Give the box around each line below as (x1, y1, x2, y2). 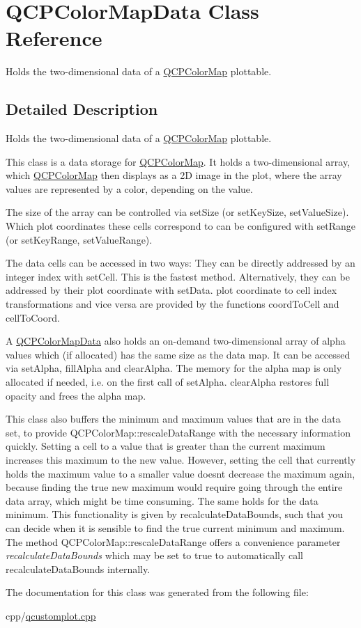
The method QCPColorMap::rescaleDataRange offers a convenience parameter (6, 534, 341, 549)
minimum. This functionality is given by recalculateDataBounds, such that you (6, 507, 344, 521)
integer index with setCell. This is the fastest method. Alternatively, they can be (6, 269, 350, 283)
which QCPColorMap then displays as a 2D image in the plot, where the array (6, 168, 342, 182)
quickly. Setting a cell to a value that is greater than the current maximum (6, 439, 325, 453)
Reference (6, 24, 102, 52)
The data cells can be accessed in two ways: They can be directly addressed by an (6, 256, 355, 270)
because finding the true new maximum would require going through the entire (6, 480, 343, 494)
